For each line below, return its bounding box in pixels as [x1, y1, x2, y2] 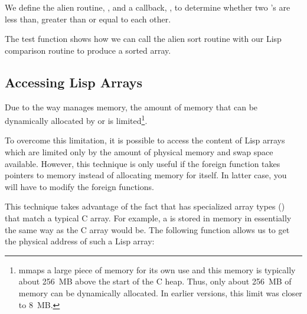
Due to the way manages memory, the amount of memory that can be [5, 100, 258, 113]
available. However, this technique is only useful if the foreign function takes [5, 157, 280, 169]
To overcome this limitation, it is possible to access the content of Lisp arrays [5, 134, 285, 146]
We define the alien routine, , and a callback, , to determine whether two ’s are [5, 1, 290, 13]
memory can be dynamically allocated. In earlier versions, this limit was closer [18, 286, 302, 299]
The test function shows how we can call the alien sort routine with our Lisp [5, 32, 282, 45]
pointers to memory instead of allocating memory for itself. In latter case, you [5, 169, 287, 181]
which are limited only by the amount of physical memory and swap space [5, 146, 273, 158]
